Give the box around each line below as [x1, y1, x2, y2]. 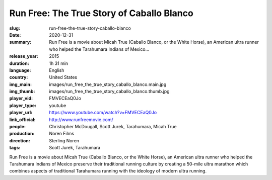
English [49, 67, 64, 73]
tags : [9, 145, 21, 151]
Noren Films [49, 131, 75, 137]
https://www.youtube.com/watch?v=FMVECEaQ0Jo [49, 110, 157, 116]
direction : [9, 137, 30, 143]
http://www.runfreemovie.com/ [49, 116, 113, 123]
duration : [9, 60, 30, 66]
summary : [9, 39, 32, 45]
